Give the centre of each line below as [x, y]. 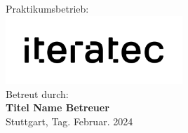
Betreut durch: [37, 93]
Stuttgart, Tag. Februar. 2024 [69, 121]
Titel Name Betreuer [58, 107]
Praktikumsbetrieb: [47, 8]
